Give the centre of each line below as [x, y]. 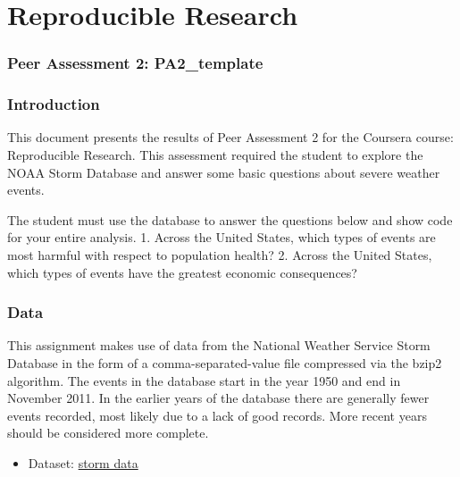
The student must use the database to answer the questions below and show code [230, 219]
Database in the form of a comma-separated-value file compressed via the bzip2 [225, 363]
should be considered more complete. [108, 433]
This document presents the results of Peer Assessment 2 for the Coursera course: [230, 137]
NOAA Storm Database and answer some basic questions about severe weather [224, 172]
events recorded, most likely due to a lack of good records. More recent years [217, 415]
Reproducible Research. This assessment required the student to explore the [215, 155]
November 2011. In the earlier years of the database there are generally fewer [218, 398]
